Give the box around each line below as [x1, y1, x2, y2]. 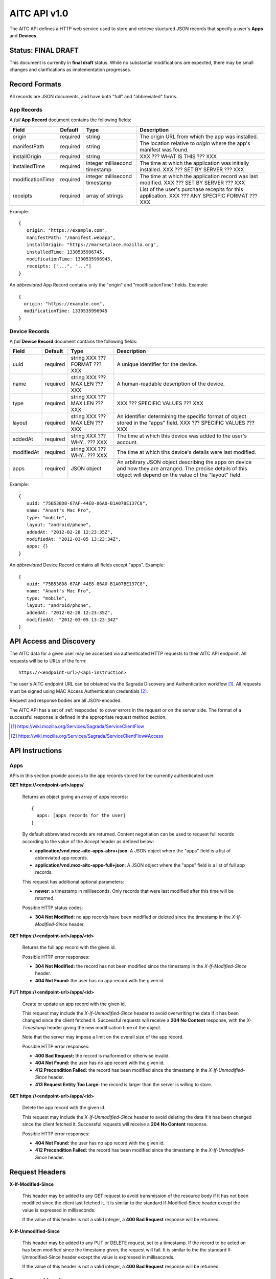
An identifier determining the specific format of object [117, 413, 246, 420]
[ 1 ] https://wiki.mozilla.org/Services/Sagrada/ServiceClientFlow [11, 723, 145, 730]
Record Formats [9, 80, 61, 89]
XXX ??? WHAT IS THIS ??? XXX [140, 152, 217, 160]
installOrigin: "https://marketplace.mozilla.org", [26, 242, 159, 248]
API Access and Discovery [9, 637, 96, 646]
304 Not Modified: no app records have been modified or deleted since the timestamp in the [35, 914, 231, 920]
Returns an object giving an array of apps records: [22, 793, 128, 800]
